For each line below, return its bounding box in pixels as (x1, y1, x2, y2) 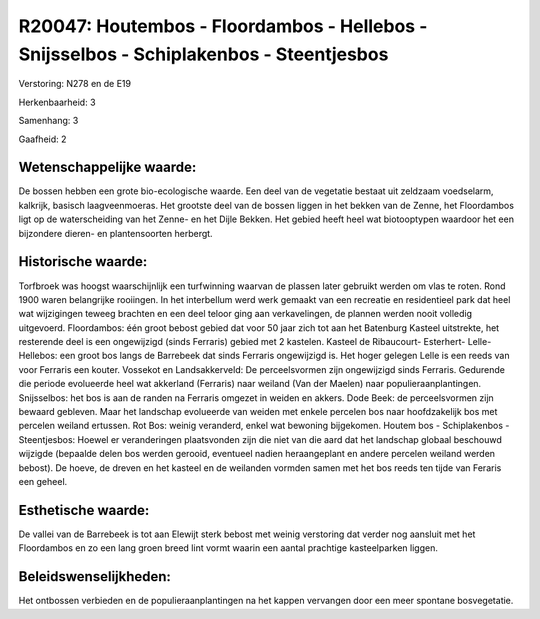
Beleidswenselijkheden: (18, 568, 172, 585)
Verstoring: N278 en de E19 (18, 78, 132, 90)
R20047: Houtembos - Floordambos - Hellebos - (18, 15, 428, 37)
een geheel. (18, 475, 68, 487)
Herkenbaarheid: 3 (18, 96, 96, 108)
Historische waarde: (18, 253, 148, 270)
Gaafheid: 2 (18, 133, 67, 145)
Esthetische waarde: (18, 501, 150, 519)
